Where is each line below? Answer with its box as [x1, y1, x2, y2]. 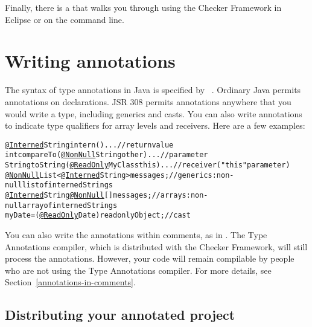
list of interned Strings [22, 181, 113, 190]
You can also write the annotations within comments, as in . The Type [5, 228, 267, 241]
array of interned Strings [22, 201, 118, 210]
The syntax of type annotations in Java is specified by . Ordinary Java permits [5, 83, 301, 96]
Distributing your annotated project [5, 305, 235, 324]
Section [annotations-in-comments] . [5, 276, 136, 288]
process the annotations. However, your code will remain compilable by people [5, 252, 294, 265]
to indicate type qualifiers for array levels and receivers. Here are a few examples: [5, 119, 305, 132]
